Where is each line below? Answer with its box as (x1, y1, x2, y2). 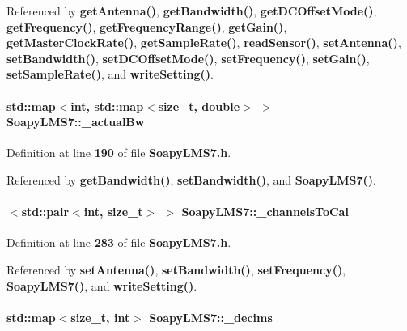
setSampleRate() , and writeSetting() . (6, 66, 214, 83)
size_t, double (158, 97, 240, 114)
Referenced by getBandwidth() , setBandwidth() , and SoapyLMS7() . (6, 171, 376, 188)
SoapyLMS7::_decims (149, 308, 273, 325)
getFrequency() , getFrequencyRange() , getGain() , (6, 18, 287, 35)
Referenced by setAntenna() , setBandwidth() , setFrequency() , (6, 261, 346, 278)
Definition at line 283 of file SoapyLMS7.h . (6, 234, 231, 251)
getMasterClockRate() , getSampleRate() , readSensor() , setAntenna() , (6, 34, 401, 51)
